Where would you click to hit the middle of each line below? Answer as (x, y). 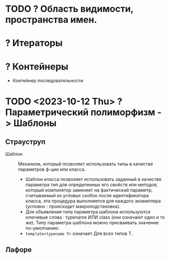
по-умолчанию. (42, 228)
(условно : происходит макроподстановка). (73, 206)
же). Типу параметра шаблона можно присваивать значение (92, 223)
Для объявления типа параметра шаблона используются (88, 212)
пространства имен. (51, 20)
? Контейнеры (37, 66)
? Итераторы (34, 43)
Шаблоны (35, 123)
